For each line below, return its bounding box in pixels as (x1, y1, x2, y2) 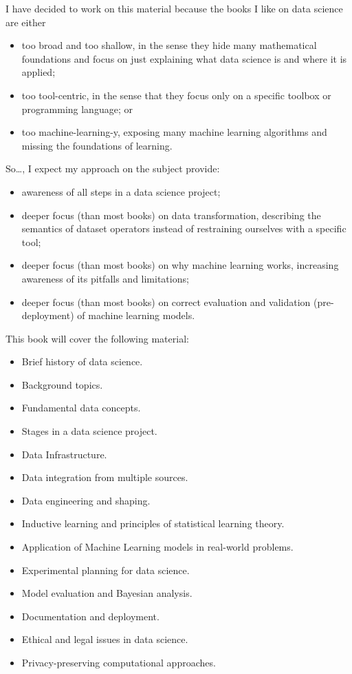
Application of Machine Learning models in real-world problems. (21, 540, 294, 554)
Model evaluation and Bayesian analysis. (21, 586, 192, 600)
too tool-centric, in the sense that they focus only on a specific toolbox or (21, 88, 331, 102)
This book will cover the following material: (5, 331, 189, 345)
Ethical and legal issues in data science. (21, 632, 188, 646)
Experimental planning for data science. (21, 562, 190, 577)
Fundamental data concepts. (21, 400, 141, 415)
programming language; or (21, 101, 133, 116)
